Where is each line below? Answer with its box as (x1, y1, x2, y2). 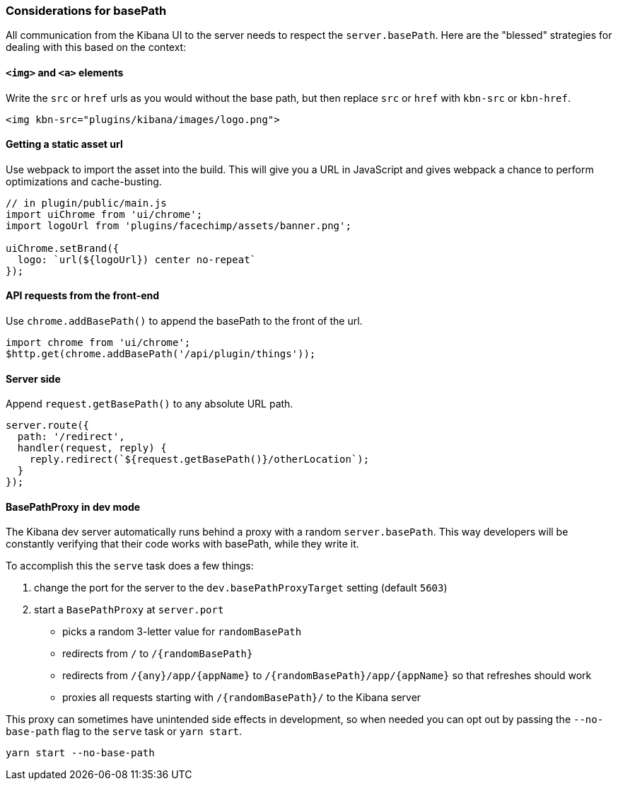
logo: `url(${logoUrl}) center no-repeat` (17, 253, 257, 265)
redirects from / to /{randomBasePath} (62, 647, 253, 660)
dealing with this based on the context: (6, 41, 187, 54)
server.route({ (6, 420, 90, 432)
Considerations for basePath (6, 4, 167, 18)
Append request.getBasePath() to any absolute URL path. (6, 398, 293, 410)
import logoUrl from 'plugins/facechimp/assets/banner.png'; (6, 219, 351, 231)
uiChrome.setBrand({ (6, 242, 119, 254)
